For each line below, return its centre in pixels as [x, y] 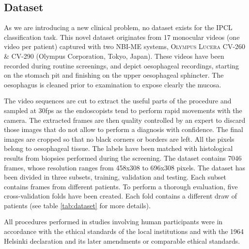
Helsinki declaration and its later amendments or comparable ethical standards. [122, 241]
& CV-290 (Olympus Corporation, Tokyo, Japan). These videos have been [114, 56]
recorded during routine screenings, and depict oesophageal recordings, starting [121, 65]
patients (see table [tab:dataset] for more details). [77, 205]
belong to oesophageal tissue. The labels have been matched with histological [118, 148]
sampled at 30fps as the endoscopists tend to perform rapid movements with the [123, 110]
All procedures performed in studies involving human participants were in [113, 222]
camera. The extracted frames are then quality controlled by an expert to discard [125, 120]
